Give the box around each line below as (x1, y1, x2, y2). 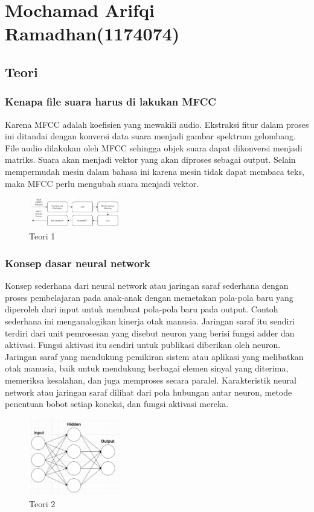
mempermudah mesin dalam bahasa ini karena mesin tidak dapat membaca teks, (5, 165, 304, 177)
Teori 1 (29, 230, 56, 242)
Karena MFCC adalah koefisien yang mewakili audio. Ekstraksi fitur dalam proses (5, 118, 309, 130)
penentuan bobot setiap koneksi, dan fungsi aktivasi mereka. (5, 397, 229, 410)
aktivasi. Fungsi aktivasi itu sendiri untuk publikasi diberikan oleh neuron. (5, 338, 281, 351)
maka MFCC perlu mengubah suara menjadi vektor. (5, 177, 199, 189)
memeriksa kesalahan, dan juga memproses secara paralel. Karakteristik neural (5, 374, 296, 387)
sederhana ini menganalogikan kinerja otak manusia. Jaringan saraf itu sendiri (5, 315, 295, 327)
